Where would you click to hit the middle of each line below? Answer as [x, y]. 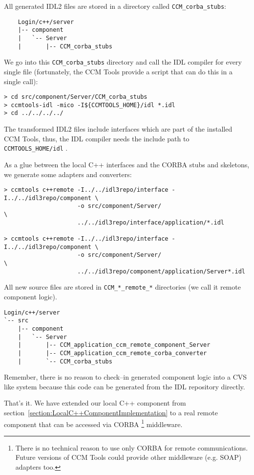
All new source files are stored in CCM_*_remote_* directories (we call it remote [122, 287]
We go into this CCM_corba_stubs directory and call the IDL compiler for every [123, 62]
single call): [21, 81]
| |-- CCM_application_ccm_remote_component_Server [114, 345]
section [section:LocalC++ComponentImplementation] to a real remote [111, 412]
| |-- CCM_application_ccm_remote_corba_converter [112, 353]
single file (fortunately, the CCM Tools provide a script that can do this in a [118, 71]
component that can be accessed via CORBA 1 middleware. [93, 423]
